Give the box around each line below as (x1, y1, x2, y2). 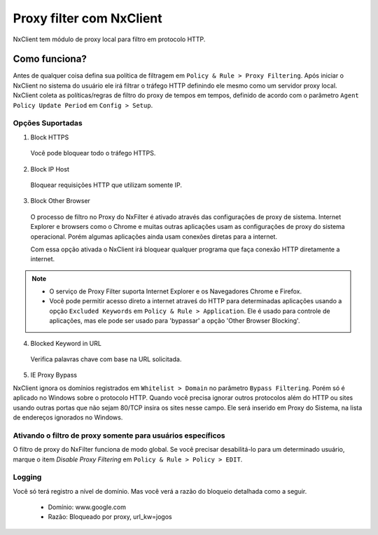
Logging (13, 473, 42, 482)
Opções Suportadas (13, 118, 83, 128)
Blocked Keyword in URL (30, 339, 101, 347)
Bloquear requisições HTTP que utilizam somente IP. (30, 181, 182, 189)
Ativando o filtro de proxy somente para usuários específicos (13, 431, 225, 440)
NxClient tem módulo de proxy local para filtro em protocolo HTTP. (13, 35, 206, 43)
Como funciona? (13, 53, 87, 65)
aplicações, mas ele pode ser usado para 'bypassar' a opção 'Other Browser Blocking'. (49, 317, 300, 325)
